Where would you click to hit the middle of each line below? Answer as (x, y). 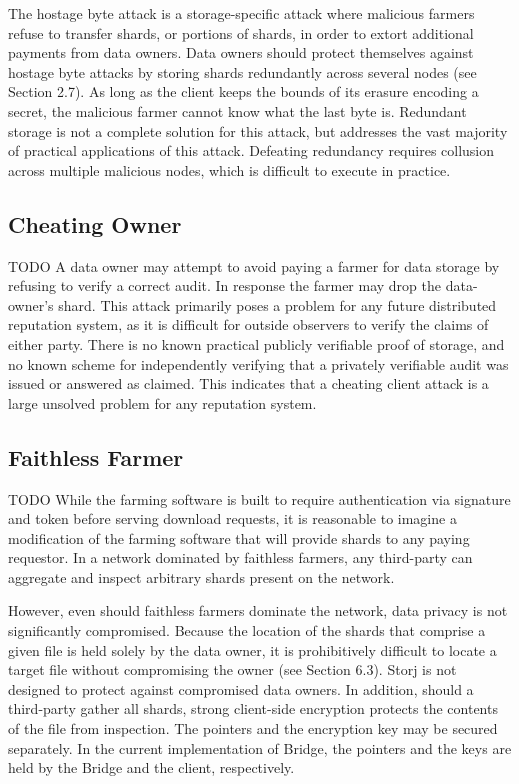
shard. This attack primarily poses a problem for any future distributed (277, 304)
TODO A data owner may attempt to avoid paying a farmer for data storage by (254, 265)
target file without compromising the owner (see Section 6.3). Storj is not (232, 669)
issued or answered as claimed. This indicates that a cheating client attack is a (248, 383)
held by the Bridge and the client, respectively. (151, 767)
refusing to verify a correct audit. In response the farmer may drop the (224, 285)
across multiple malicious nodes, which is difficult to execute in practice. (229, 169)
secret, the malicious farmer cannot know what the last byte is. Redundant (237, 110)
